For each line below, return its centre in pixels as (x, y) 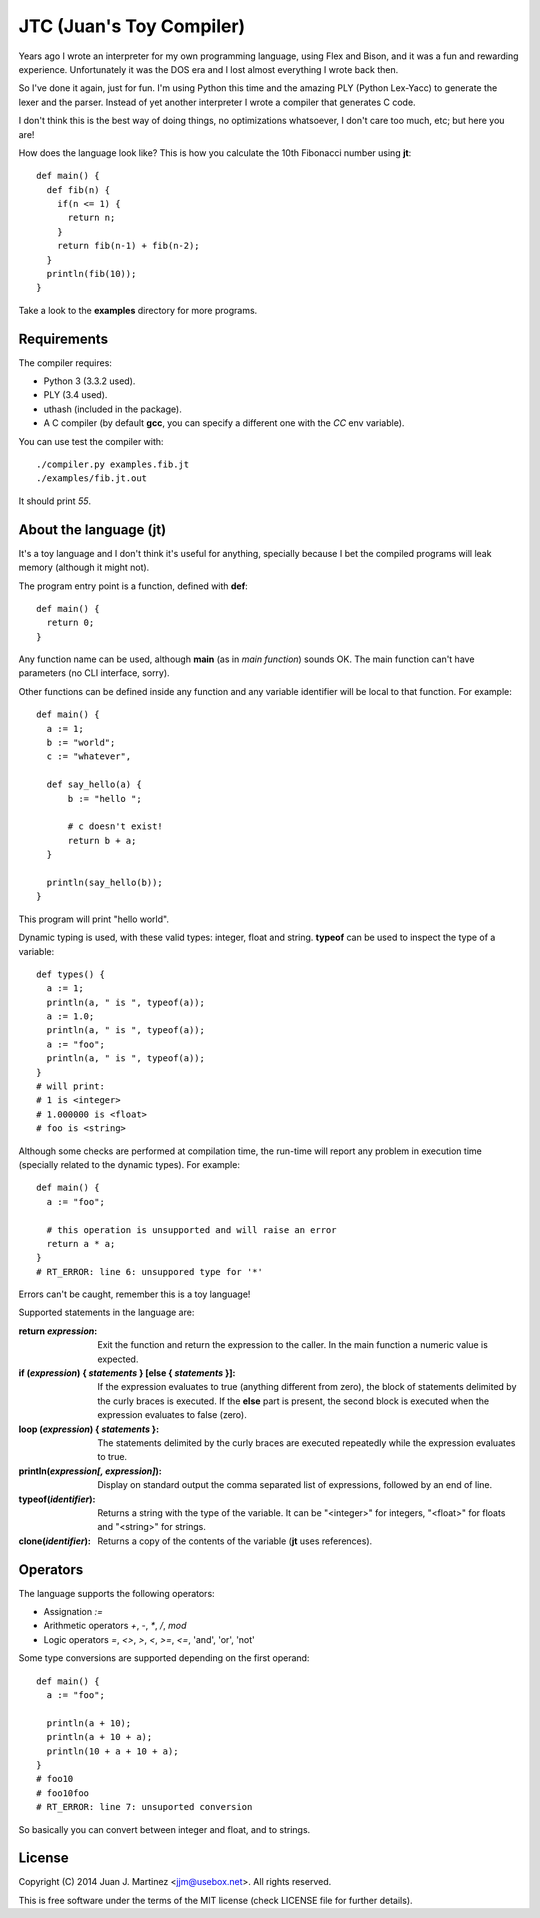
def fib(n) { (78, 189)
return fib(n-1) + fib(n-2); (128, 246)
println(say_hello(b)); (105, 882)
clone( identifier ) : (55, 1541)
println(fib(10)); (91, 274)
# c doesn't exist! (115, 826)
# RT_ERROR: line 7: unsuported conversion (144, 1807)
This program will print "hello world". (94, 919)
